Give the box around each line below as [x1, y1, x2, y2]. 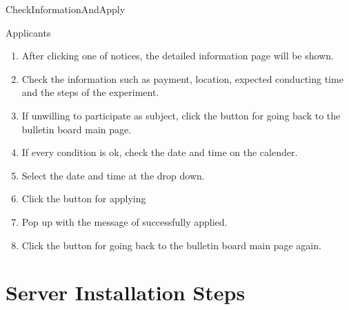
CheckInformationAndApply [6, 2, 126, 16]
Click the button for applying [21, 191, 146, 206]
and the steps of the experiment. [21, 85, 159, 99]
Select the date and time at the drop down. [21, 168, 205, 182]
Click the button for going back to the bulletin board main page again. [21, 238, 321, 252]
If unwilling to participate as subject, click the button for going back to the [21, 108, 341, 122]
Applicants [6, 25, 51, 39]
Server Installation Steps [6, 278, 246, 307]
